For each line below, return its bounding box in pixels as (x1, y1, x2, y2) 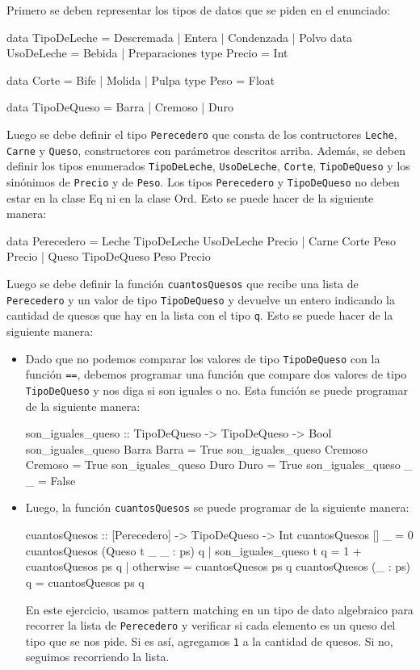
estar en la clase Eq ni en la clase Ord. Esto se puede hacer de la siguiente (6, 189, 374, 206)
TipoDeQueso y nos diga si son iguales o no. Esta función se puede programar (25, 381, 408, 398)
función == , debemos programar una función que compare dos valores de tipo (25, 366, 407, 383)
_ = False (25, 471, 76, 488)
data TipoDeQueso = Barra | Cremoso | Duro (6, 98, 233, 115)
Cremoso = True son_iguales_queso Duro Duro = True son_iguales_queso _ (25, 456, 413, 473)
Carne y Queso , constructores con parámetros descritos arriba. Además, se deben (6, 141, 405, 158)
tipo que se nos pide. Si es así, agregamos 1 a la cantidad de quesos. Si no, (25, 632, 393, 649)
